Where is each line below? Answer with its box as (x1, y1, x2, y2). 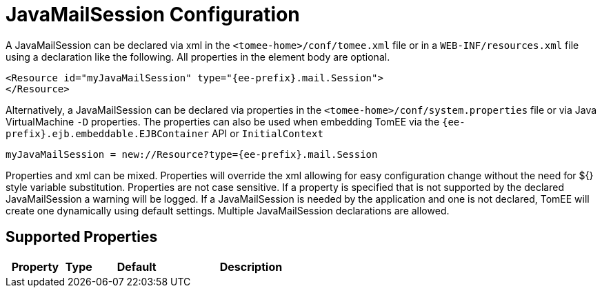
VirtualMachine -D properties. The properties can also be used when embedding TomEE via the (6, 115, 440, 128)
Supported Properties (6, 228, 158, 246)
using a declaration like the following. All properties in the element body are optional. (6, 50, 390, 63)
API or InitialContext (211, 127, 323, 139)
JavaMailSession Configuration (6, 3, 300, 26)
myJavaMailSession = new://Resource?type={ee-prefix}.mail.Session (6, 148, 378, 160)
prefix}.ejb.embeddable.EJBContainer (6, 128, 210, 139)
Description (219, 259, 283, 274)
